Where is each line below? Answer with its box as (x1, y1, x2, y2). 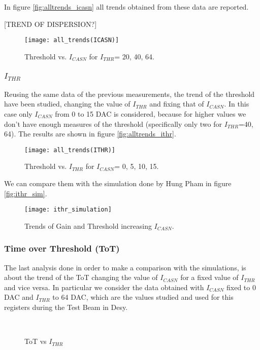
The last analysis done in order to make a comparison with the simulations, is (4, 262, 246, 272)
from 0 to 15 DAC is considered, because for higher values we (55, 108, 246, 119)
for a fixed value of (180, 272, 239, 283)
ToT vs (24, 336, 47, 346)
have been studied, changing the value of (4, 98, 131, 109)
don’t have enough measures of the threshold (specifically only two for (4, 118, 222, 129)
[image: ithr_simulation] (24, 206, 112, 214)
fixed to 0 (226, 282, 256, 292)
